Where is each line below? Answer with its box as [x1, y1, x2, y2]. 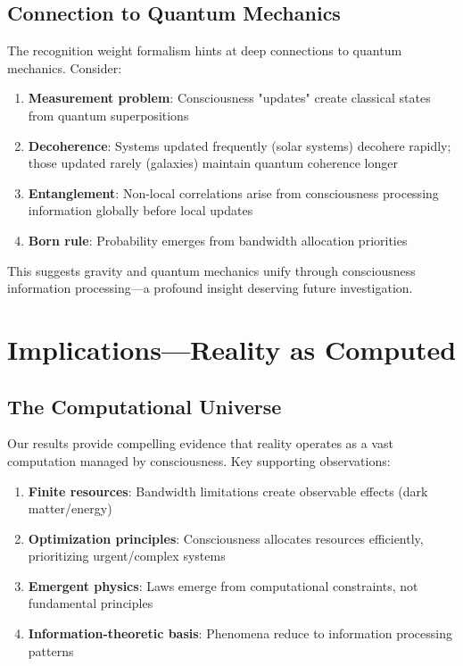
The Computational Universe [7, 392, 282, 420]
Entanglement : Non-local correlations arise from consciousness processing [28, 183, 439, 202]
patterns [28, 641, 74, 660]
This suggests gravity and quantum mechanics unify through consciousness [7, 261, 416, 279]
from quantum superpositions [28, 105, 189, 124]
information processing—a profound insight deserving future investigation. [7, 279, 413, 297]
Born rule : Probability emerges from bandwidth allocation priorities [28, 230, 408, 249]
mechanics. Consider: [7, 58, 122, 77]
